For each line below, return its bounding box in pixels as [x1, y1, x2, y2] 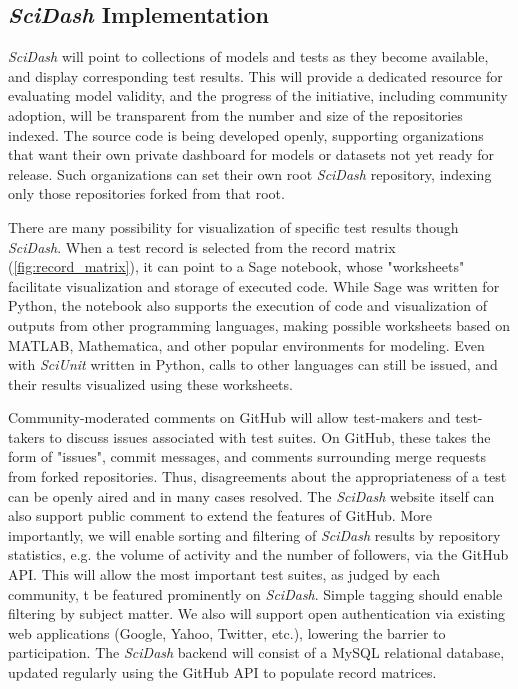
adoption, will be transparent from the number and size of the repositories [8, 104, 463, 125]
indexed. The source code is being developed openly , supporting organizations [8, 124, 484, 145]
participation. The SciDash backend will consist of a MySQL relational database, [8, 642, 505, 663]
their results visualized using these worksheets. [8, 373, 293, 394]
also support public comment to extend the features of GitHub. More [8, 505, 432, 526]
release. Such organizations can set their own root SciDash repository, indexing [8, 163, 492, 184]
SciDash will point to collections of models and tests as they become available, [8, 46, 489, 67]
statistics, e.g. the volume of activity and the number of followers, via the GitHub [8, 544, 509, 565]
